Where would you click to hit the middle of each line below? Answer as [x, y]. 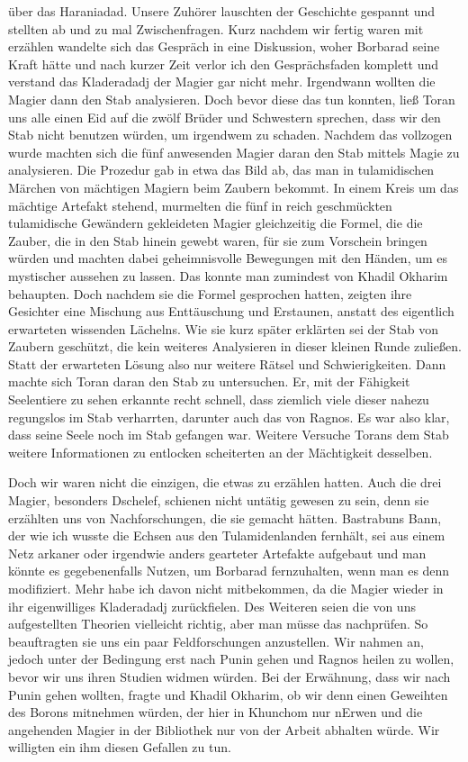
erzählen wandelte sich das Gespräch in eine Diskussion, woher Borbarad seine [224, 46]
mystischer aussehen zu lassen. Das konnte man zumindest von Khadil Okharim [228, 275]
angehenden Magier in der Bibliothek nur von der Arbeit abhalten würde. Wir [224, 729]
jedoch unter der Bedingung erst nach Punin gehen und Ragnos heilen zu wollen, [231, 659]
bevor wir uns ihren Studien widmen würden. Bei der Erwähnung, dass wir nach [229, 676]
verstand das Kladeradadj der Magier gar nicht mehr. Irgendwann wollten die [222, 82]
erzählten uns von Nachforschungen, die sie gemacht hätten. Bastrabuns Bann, [225, 517]
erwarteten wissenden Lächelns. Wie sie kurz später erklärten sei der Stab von [224, 328]
